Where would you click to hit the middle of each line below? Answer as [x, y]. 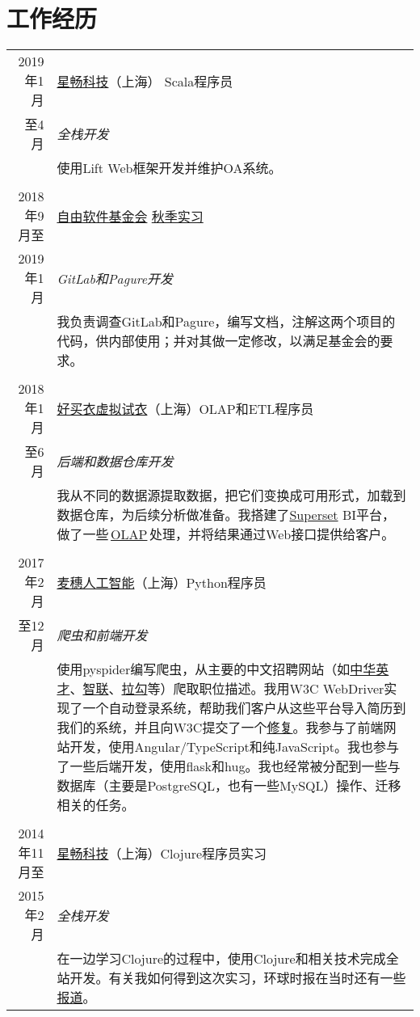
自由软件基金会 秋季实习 [130, 216]
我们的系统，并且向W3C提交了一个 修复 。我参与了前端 [220, 728]
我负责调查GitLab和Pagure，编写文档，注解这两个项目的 [226, 322]
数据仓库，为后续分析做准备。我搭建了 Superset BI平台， [226, 515]
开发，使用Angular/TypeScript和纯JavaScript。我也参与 [234, 747]
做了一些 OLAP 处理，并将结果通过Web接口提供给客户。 [226, 534]
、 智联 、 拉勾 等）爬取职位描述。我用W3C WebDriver [227, 689]
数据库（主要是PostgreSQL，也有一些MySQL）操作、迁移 [229, 786]
